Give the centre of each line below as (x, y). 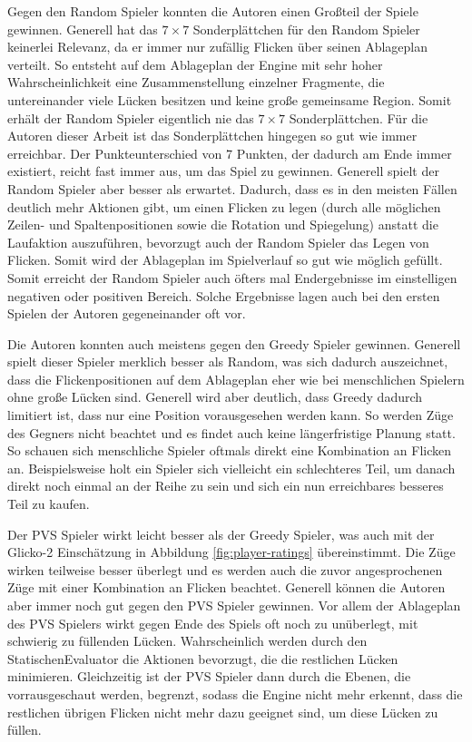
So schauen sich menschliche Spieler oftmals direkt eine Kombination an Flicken (230, 450)
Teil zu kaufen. (49, 504)
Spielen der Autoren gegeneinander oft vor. (127, 313)
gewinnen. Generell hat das (83, 29)
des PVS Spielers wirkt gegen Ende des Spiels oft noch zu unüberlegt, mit (213, 623)
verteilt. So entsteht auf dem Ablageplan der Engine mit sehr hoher (195, 64)
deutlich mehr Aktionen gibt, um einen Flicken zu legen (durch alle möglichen (224, 206)
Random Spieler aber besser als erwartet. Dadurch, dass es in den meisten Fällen (232, 188)
